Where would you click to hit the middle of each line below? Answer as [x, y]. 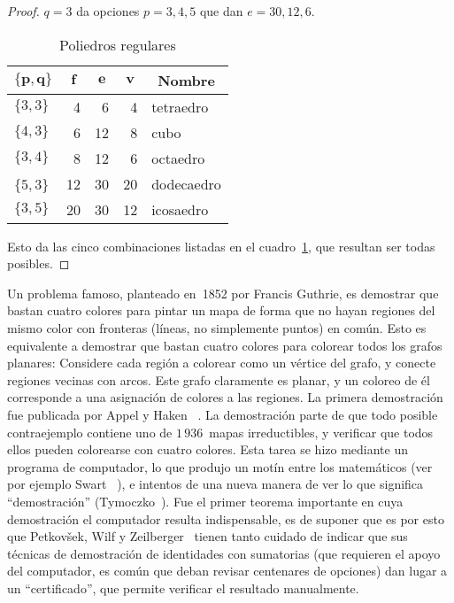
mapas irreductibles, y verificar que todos [321, 432]
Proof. [23, 11]
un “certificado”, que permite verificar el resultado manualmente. [183, 588]
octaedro [178, 158]
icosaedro [180, 209]
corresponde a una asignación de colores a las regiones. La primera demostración [225, 397]
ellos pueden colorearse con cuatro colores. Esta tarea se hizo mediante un [208, 449]
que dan [221, 11]
